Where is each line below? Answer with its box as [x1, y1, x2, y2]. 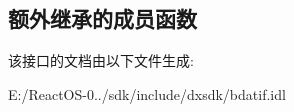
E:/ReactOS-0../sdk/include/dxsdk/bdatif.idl [8, 83, 286, 104]
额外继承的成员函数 [8, 3, 197, 34]
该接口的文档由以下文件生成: [8, 50, 194, 71]
